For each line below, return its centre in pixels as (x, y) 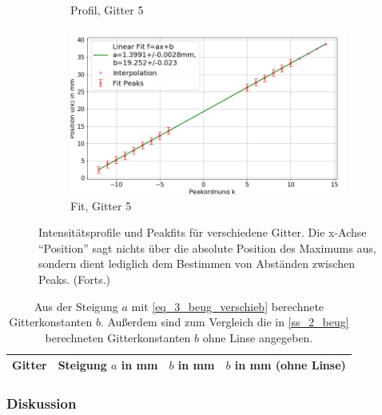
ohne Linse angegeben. (258, 337)
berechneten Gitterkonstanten (118, 337)
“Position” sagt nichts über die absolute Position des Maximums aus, (207, 247)
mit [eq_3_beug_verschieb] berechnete (228, 306)
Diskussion (42, 403)
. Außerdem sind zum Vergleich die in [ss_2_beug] (225, 322)
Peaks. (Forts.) (75, 279)
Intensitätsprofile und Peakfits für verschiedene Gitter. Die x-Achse (203, 232)
